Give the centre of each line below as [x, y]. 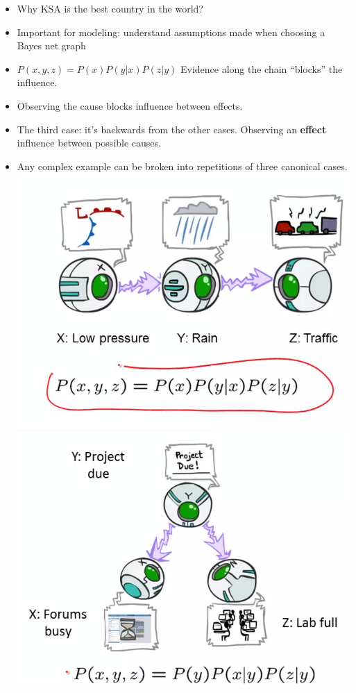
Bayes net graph [51, 45]
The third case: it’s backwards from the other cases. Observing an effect [172, 129]
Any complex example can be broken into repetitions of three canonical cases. [182, 166]
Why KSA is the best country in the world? [110, 8]
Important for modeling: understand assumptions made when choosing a [171, 32]
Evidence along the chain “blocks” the [261, 68]
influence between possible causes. [89, 143]
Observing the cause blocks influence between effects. [130, 105]
